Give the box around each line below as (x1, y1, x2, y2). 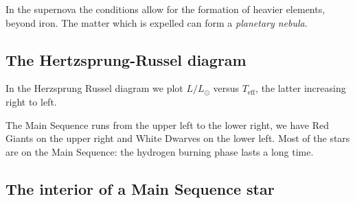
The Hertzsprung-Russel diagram (5, 49, 247, 70)
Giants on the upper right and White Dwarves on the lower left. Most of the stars (5, 131, 350, 145)
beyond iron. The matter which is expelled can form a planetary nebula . (5, 15, 308, 29)
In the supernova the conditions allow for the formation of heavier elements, (5, 2, 325, 16)
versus (213, 81, 240, 95)
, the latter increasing (255, 81, 346, 95)
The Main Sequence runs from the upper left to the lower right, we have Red (5, 117, 330, 132)
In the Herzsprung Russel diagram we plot (5, 81, 183, 95)
